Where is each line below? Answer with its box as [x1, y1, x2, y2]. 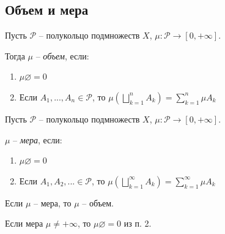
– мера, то [34, 196, 72, 209]
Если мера [5, 217, 43, 230]
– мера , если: [13, 133, 62, 146]
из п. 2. [124, 217, 152, 230]
